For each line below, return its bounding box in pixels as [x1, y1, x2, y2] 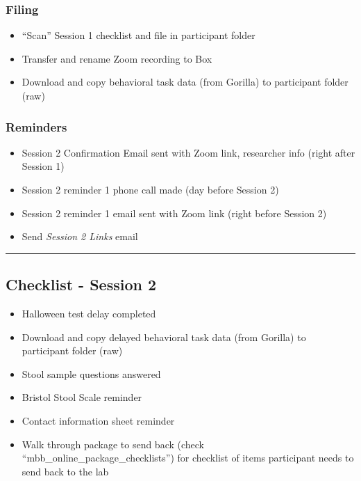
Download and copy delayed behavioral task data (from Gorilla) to [22, 329, 306, 344]
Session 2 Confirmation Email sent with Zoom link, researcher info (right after [22, 145, 355, 159]
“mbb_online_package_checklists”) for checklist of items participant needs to [22, 450, 354, 465]
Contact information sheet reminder [22, 413, 175, 427]
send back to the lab [22, 464, 109, 478]
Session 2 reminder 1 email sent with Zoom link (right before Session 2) [22, 205, 327, 220]
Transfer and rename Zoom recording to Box [22, 51, 212, 65]
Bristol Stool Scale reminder [22, 390, 142, 404]
